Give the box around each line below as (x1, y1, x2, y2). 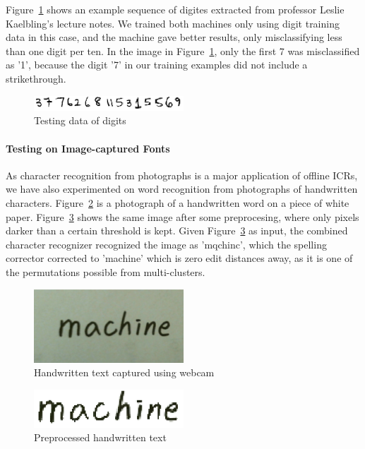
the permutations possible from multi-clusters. (6, 264, 205, 279)
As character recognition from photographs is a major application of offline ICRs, (6, 167, 358, 182)
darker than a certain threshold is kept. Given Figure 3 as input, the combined (6, 223, 348, 238)
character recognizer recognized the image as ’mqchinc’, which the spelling (6, 237, 327, 251)
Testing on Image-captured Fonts (6, 140, 170, 155)
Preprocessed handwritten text (34, 430, 167, 445)
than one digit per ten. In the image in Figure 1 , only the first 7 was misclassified (6, 43, 360, 58)
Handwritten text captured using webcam (34, 365, 215, 380)
